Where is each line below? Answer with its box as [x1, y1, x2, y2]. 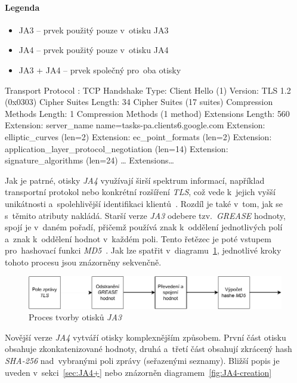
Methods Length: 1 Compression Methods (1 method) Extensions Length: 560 [5, 107, 290, 119]
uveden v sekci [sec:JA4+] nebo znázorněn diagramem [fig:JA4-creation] [5, 366, 272, 378]
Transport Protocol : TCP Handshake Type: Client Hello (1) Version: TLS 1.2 [5, 84, 291, 96]
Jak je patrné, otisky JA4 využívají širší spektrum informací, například [5, 174, 265, 186]
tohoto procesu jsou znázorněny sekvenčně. [5, 255, 162, 268]
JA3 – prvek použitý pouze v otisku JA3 [18, 23, 169, 36]
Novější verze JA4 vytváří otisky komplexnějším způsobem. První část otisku [5, 331, 286, 343]
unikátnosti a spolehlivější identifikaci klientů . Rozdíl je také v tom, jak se [5, 197, 283, 209]
